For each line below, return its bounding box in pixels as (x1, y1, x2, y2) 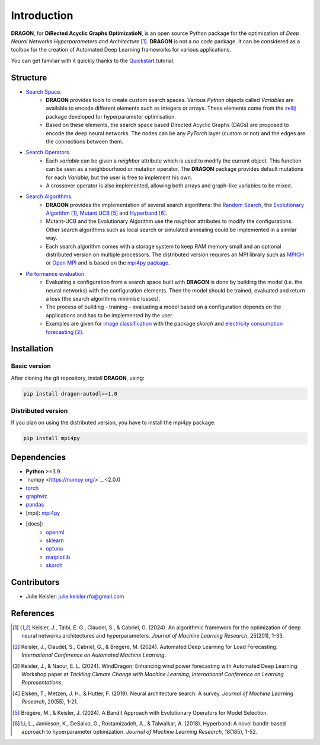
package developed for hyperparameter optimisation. (46, 113, 177, 120)
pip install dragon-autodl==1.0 (23, 390, 118, 397)
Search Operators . (25, 149, 71, 156)
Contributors (11, 577, 60, 587)
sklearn (46, 537, 65, 544)
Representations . (21, 679, 63, 686)
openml (46, 528, 65, 536)
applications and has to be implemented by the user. (46, 311, 174, 319)
